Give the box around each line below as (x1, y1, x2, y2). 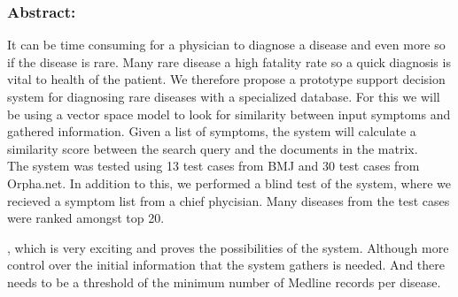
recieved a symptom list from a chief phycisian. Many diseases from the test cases (7, 191, 450, 209)
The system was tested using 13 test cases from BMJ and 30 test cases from (7, 156, 420, 175)
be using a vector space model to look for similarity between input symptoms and (7, 104, 451, 123)
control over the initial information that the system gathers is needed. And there (7, 255, 446, 274)
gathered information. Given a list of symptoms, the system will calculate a (7, 122, 416, 141)
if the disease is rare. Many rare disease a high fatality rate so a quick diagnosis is (7, 52, 451, 71)
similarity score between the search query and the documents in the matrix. (7, 139, 418, 157)
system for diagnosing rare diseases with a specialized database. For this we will (7, 88, 440, 105)
